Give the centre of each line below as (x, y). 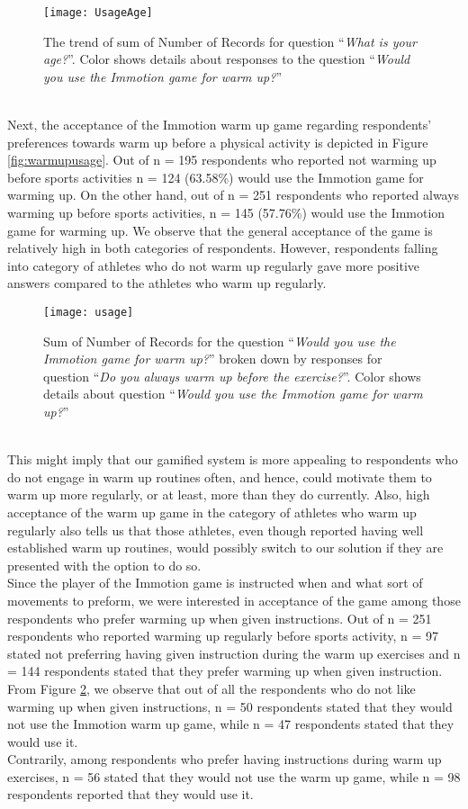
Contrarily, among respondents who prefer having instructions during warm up (225, 759)
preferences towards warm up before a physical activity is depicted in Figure (218, 142)
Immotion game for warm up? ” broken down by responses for (213, 359)
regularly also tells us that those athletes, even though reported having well (216, 530)
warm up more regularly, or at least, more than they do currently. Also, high (219, 494)
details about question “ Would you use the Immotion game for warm (233, 394)
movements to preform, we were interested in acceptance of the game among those (234, 600)
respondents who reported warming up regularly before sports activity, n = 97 (223, 636)
